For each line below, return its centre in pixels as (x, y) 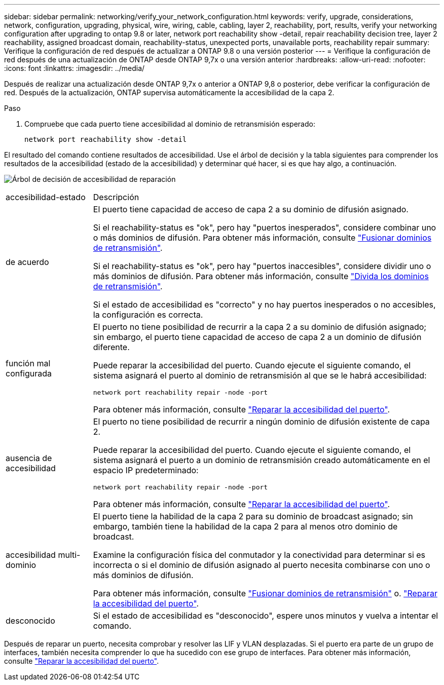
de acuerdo (27, 262)
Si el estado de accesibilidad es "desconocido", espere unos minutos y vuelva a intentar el (266, 616)
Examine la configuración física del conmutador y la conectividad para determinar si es (259, 555)
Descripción (116, 197)
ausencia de (29, 458)
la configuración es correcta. (148, 315)
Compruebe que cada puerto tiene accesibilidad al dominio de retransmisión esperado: (170, 124)
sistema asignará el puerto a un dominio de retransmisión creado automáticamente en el (262, 460)
